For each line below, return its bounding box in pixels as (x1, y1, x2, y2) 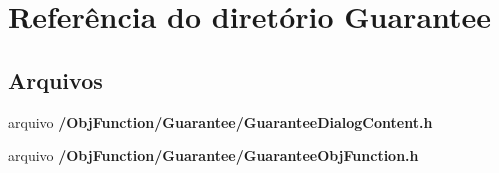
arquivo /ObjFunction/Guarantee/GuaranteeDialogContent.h (8, 111, 433, 132)
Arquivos (8, 64, 103, 95)
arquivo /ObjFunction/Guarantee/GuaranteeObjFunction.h (8, 145, 419, 166)
